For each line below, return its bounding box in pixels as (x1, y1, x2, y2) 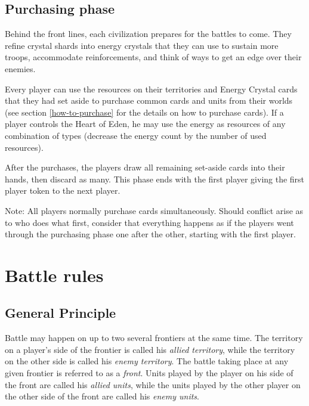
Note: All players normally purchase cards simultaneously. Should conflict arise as (5, 204, 304, 216)
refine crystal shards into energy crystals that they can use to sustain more (5, 39, 279, 51)
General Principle (5, 303, 116, 322)
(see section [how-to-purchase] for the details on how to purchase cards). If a (5, 106, 284, 118)
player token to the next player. (5, 184, 120, 197)
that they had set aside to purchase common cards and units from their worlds (5, 94, 293, 107)
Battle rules (5, 262, 104, 287)
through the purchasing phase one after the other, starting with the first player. (5, 228, 296, 240)
